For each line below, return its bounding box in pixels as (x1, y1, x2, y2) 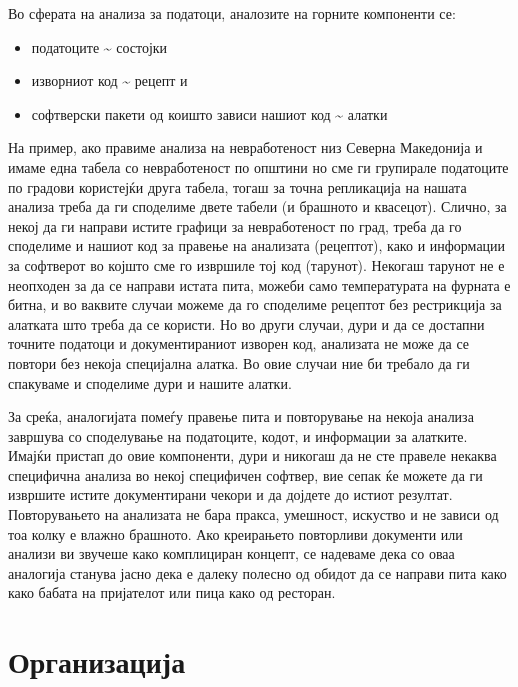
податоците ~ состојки (31, 36, 168, 57)
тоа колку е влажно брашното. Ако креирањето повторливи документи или (8, 523, 463, 544)
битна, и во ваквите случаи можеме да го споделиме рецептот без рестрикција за (8, 294, 502, 315)
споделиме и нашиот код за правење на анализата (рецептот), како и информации (8, 235, 506, 256)
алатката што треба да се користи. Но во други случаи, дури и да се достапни (8, 313, 485, 334)
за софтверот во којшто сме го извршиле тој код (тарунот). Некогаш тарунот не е (8, 254, 505, 275)
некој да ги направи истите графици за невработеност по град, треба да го (8, 215, 462, 236)
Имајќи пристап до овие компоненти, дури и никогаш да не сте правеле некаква (8, 445, 497, 466)
